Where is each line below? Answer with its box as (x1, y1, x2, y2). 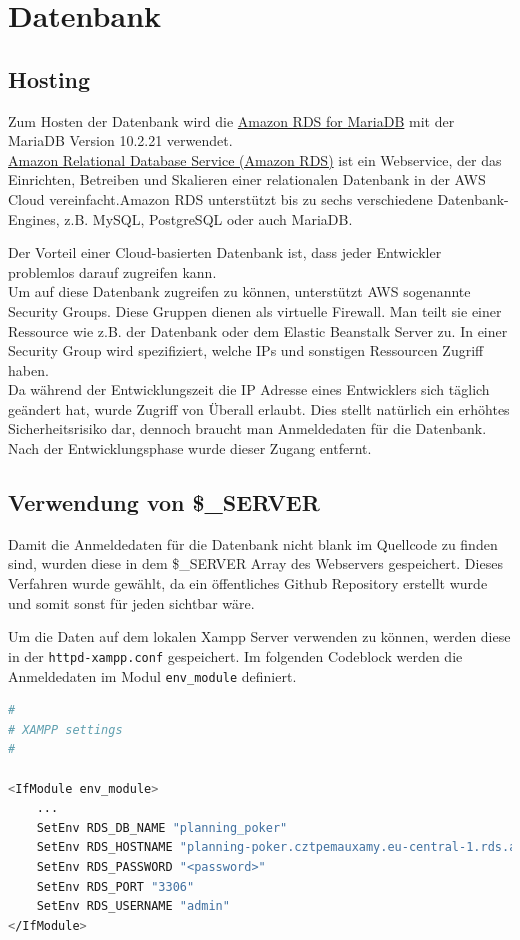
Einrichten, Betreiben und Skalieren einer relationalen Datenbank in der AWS (8, 169, 486, 190)
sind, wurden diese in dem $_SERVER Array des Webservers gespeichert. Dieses (8, 553, 503, 574)
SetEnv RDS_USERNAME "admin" (36, 899, 230, 914)
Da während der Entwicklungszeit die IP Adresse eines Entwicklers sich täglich (8, 379, 490, 400)
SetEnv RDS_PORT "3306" (36, 879, 195, 894)
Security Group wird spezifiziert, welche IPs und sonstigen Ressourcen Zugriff (8, 340, 484, 361)
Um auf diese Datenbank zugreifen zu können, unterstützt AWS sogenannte (8, 281, 471, 302)
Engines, (8, 208, 60, 229)
